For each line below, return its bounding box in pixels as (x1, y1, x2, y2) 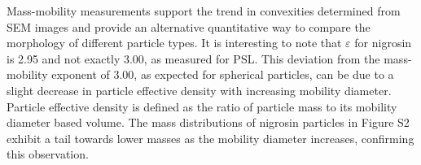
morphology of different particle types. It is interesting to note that (7, 34, 342, 51)
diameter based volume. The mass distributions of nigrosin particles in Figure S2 (7, 114, 410, 131)
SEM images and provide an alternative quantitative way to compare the (7, 18, 371, 35)
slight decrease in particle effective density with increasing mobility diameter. (7, 81, 392, 98)
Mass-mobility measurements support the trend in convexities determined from (7, 2, 401, 19)
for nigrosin (354, 34, 412, 51)
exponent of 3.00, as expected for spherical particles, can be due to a (51, 66, 394, 83)
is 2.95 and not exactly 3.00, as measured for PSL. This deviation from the (7, 50, 380, 67)
